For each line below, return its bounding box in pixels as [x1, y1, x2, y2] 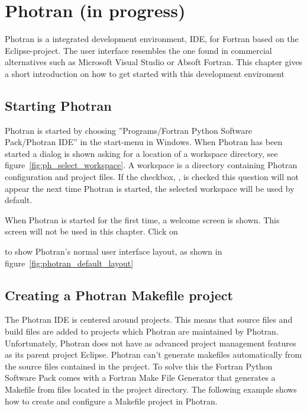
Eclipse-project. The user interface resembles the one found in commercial [5, 44, 272, 56]
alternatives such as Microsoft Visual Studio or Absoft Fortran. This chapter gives [5, 56, 303, 68]
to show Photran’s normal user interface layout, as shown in [5, 245, 222, 258]
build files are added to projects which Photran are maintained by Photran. [5, 325, 279, 338]
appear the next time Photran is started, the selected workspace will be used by [5, 182, 295, 194]
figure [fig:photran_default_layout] [5, 256, 134, 269]
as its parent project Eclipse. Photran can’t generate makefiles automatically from [5, 348, 302, 361]
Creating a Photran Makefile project [5, 285, 233, 304]
